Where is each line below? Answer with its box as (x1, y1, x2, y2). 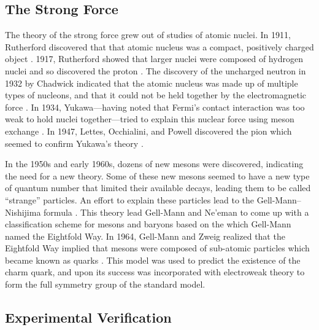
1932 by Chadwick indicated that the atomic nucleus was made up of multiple (5, 76, 298, 89)
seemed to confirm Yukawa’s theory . (5, 136, 144, 149)
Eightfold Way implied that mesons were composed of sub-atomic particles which (5, 242, 310, 254)
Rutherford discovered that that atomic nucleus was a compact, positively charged (5, 40, 314, 53)
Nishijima (5, 205, 41, 218)
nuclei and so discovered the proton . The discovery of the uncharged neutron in (5, 64, 306, 77)
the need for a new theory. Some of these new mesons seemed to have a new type (5, 169, 310, 182)
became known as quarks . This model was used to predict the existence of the (5, 253, 301, 266)
